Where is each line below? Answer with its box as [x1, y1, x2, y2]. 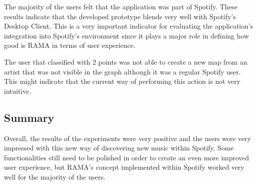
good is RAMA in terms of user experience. [4, 40, 135, 50]
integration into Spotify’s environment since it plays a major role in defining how [4, 30, 249, 40]
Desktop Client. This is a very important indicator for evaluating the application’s [4, 21, 253, 31]
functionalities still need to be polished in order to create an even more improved [4, 152, 249, 162]
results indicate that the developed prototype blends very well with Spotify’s [4, 11, 236, 21]
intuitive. [4, 85, 31, 96]
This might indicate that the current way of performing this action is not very [4, 76, 241, 86]
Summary [4, 110, 54, 125]
